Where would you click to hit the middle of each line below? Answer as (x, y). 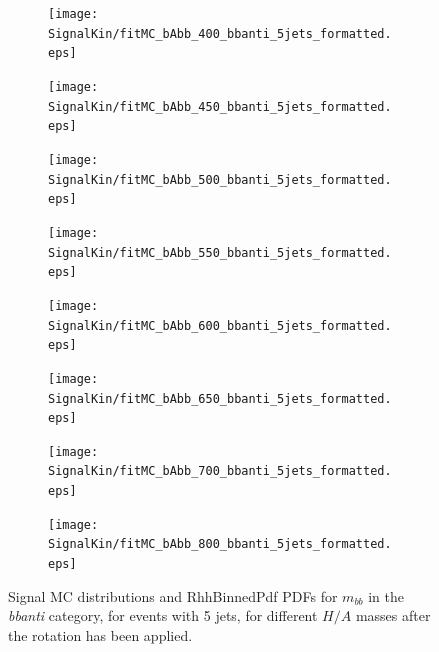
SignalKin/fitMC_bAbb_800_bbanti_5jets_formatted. (220, 544)
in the (386, 595)
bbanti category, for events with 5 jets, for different (163, 615)
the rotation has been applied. (100, 634)
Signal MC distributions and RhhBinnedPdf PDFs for (173, 595)
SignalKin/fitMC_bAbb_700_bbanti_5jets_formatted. (220, 471)
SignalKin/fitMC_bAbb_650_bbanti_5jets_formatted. (220, 398)
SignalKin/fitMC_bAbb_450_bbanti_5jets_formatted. (220, 106)
